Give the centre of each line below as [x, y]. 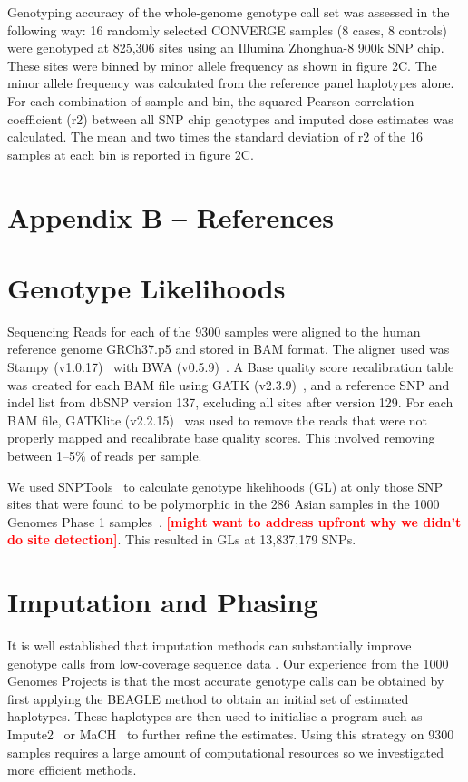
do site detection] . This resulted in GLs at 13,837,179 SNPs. [182, 539]
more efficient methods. [72, 770]
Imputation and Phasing [163, 602]
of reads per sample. [146, 455]
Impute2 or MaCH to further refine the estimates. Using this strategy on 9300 [231, 734]
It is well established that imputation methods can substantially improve [210, 645]
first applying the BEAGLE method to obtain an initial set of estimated [208, 698]
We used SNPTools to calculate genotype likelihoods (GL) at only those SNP [225, 486]
